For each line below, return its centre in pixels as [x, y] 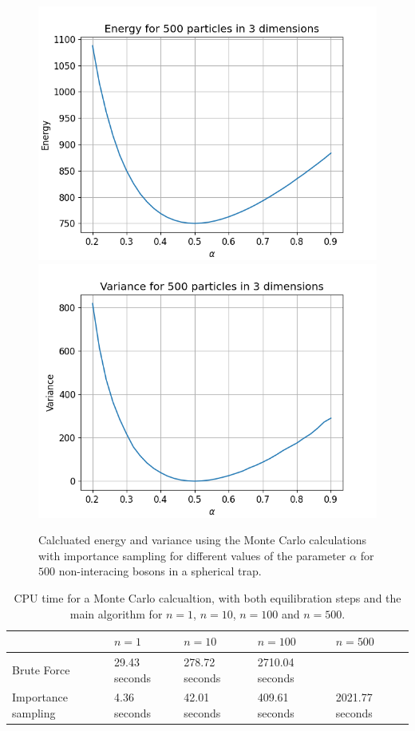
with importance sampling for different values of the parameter [192, 555]
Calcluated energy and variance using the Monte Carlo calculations [202, 540]
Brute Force [41, 669]
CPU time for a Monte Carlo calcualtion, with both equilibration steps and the [207, 597]
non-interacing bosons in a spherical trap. [160, 571]
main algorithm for [116, 613]
